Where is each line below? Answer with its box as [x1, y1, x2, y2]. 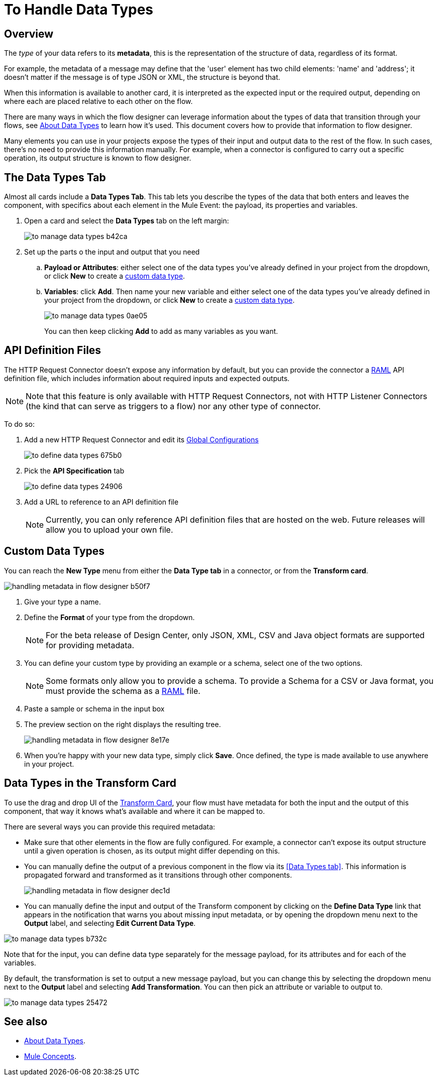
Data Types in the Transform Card [4, 777, 176, 790]
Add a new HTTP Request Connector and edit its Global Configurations [24, 435, 259, 444]
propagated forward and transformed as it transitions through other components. [24, 870, 292, 879]
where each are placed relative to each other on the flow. [4, 97, 193, 106]
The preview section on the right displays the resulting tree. [24, 719, 221, 729]
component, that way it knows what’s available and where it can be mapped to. [4, 806, 265, 815]
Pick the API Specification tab [24, 466, 125, 475]
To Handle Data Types [4, 1, 154, 18]
